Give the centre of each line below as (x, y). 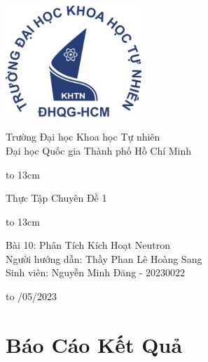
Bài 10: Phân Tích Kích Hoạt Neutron (88, 245)
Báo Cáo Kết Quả (94, 344)
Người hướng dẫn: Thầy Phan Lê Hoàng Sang (104, 258)
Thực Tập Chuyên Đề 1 (56, 198)
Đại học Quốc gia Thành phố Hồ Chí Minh (99, 150)
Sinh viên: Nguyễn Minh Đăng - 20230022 (96, 272)
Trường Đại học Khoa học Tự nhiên (83, 137)
